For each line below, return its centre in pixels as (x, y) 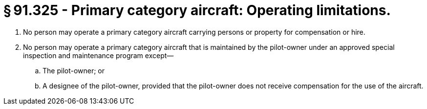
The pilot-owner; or (74, 70)
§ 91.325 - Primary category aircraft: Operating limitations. (197, 10)
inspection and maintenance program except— (98, 55)
